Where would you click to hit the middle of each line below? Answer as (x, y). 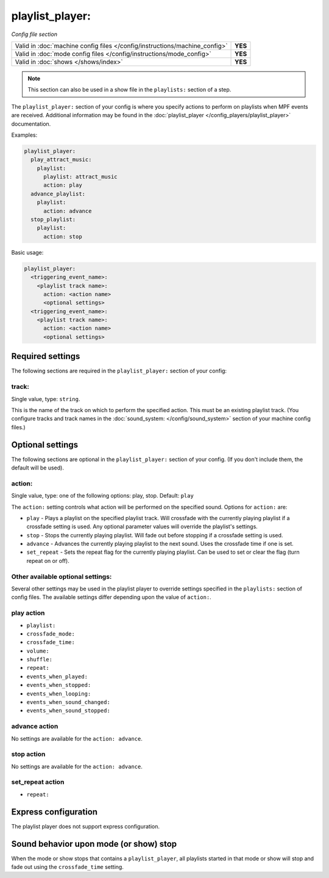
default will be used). (37, 468)
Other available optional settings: (62, 576)
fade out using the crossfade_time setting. (68, 867)
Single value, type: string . (46, 399)
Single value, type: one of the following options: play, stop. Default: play (103, 496)
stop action (28, 754)
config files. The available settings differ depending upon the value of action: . (111, 597)
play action (28, 613)
